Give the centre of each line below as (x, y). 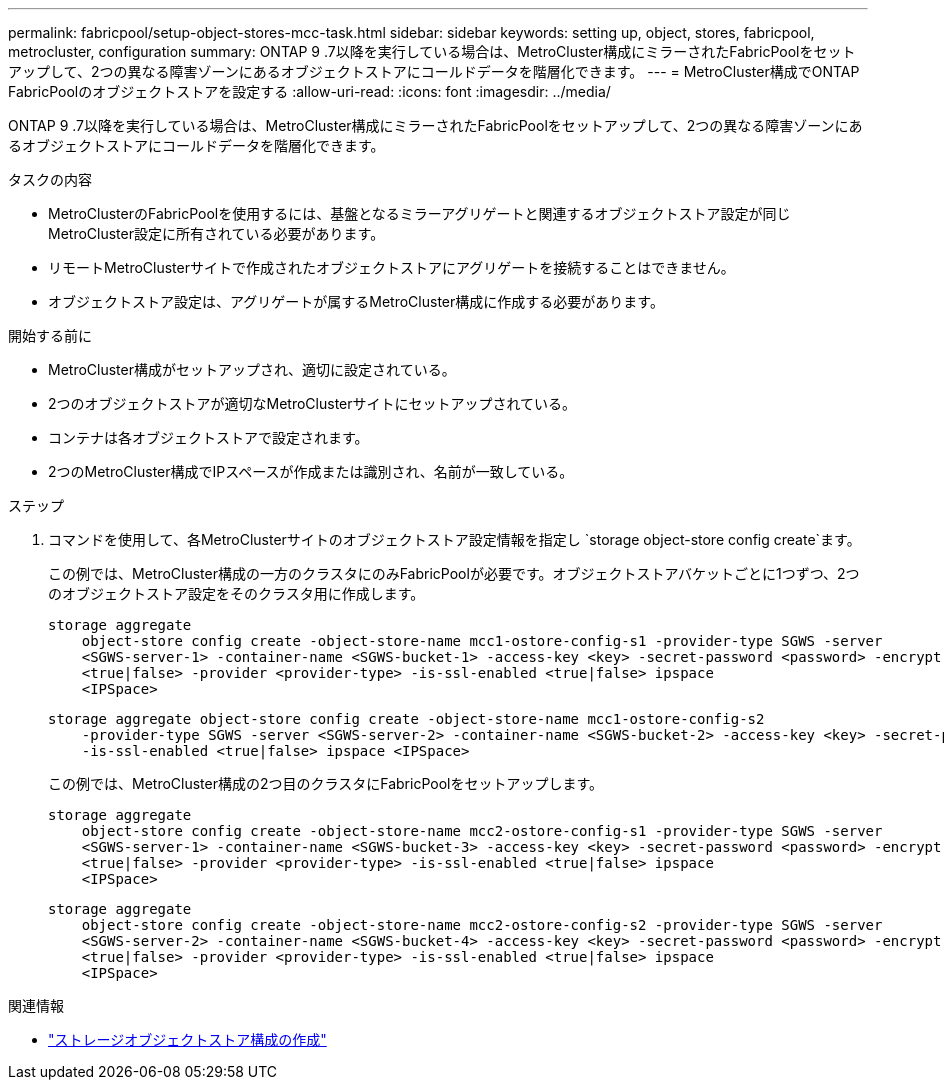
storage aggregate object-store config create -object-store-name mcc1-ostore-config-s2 (406, 719)
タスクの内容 (50, 179)
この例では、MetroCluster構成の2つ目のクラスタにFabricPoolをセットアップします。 (326, 783)
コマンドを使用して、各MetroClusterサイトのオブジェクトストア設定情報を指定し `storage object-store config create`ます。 (454, 539)
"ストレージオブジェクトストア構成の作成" (187, 1039)
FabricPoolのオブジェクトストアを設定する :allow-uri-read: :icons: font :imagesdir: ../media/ (309, 91)
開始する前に (50, 335)
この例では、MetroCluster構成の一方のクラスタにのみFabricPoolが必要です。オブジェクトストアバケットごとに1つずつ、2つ (454, 573)
